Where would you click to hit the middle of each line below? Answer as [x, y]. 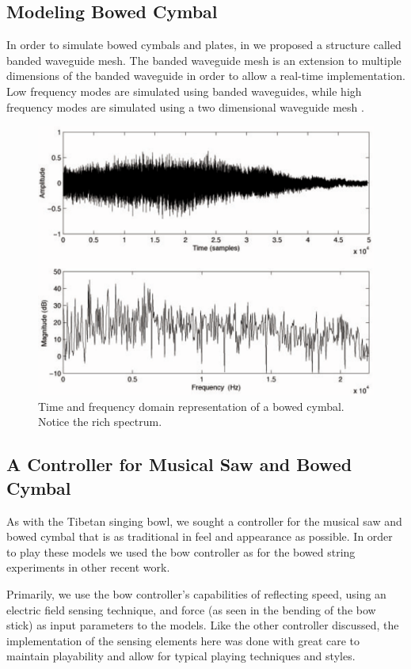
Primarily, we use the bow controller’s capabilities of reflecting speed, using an [196, 594]
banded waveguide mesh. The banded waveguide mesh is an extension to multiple [204, 60]
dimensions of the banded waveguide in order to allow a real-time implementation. [206, 76]
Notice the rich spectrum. [100, 422]
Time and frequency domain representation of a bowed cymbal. [191, 406]
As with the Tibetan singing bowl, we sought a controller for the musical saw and [204, 521]
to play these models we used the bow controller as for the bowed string [181, 551]
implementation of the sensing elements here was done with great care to [183, 640]
